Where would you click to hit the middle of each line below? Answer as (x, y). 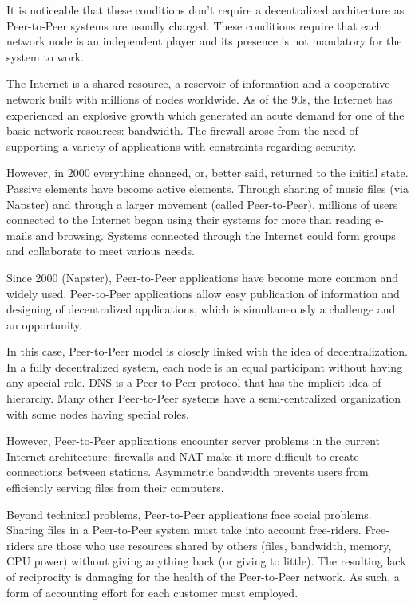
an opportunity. (44, 324)
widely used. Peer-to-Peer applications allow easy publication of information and (203, 293)
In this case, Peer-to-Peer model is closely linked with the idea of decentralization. (207, 351)
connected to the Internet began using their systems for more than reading (189, 220)
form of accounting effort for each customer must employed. (152, 592)
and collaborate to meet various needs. (101, 251)
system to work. (45, 56)
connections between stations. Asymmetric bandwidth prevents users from (188, 472)
